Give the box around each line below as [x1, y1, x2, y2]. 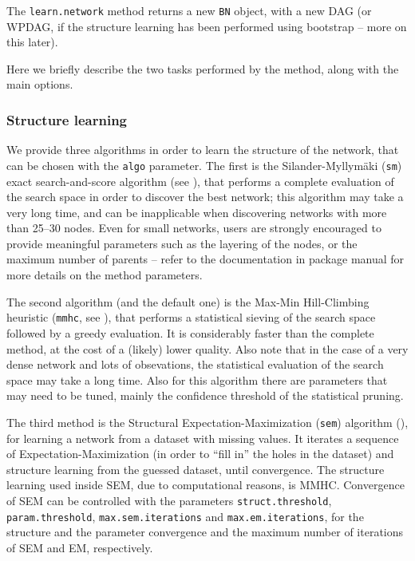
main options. [6, 76, 73, 93]
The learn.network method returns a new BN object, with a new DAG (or [6, 2, 372, 18]
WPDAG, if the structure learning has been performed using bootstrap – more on [6, 18, 407, 34]
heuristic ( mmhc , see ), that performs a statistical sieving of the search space [6, 309, 376, 326]
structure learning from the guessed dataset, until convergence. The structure [6, 460, 385, 477]
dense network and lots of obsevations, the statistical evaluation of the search [6, 356, 384, 373]
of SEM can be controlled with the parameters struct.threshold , [6, 492, 332, 508]
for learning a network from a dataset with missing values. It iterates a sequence [6, 429, 399, 446]
